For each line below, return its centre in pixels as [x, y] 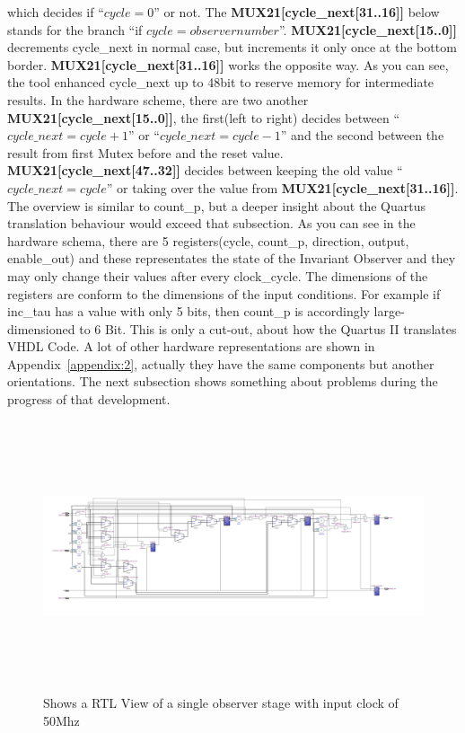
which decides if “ [56, 12]
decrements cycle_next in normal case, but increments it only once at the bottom [232, 47]
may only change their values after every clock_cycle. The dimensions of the [218, 275]
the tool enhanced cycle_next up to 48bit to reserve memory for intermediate [221, 82]
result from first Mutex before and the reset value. [145, 152]
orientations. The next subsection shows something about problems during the [223, 381]
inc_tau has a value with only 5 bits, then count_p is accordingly [189, 311]
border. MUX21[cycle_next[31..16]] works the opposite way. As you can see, [228, 64]
